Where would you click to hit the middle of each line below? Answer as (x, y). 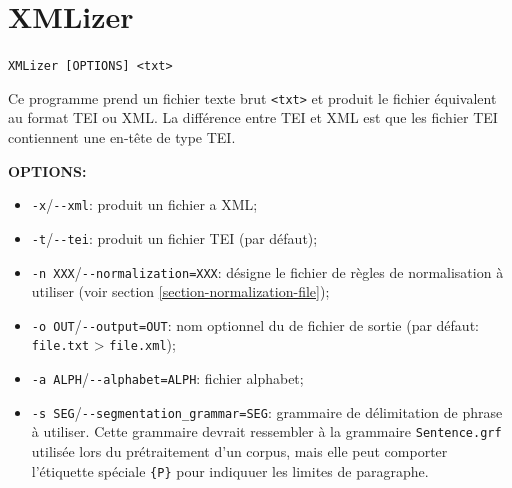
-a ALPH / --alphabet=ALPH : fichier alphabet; (167, 378)
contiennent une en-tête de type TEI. (122, 137)
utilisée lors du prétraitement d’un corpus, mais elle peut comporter (239, 451)
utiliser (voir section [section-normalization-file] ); (180, 291)
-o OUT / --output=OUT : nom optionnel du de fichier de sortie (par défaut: (255, 324)
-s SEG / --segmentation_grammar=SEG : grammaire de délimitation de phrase (267, 411)
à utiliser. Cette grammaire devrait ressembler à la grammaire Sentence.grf (266, 431)
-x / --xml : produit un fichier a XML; (144, 204)
